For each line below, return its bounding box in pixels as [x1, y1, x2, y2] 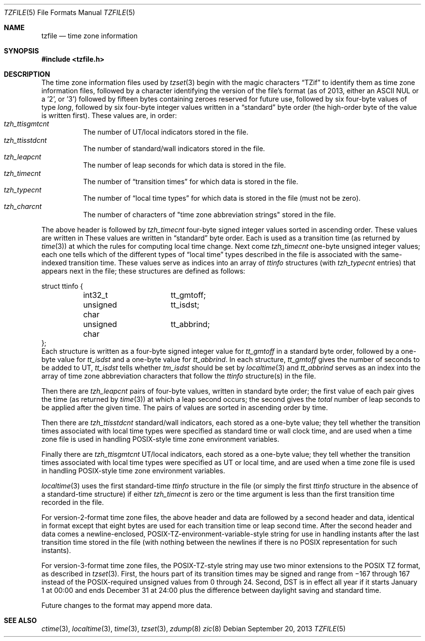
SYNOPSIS [4, 47, 39, 55]
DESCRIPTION [4, 70, 50, 78]
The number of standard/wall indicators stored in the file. [83, 144, 265, 153]
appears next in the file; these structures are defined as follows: [41, 267, 245, 275]
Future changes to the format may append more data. [41, 601, 212, 609]
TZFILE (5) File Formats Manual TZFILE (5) [4, 8, 135, 17]
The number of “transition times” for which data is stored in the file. [83, 177, 298, 186]
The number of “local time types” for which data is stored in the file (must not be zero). [83, 194, 361, 202]
